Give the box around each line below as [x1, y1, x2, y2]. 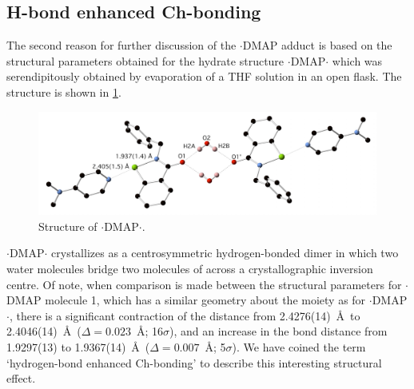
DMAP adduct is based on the [242, 37, 392, 54]
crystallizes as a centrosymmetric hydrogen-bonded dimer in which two [51, 244, 399, 261]
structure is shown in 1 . [6, 83, 121, 100]
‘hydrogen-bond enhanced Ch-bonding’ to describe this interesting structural [6, 354, 382, 371]
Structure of [38, 217, 98, 234]
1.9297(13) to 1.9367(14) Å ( [6, 338, 150, 355]
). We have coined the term [232, 338, 366, 355]
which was [332, 52, 383, 69]
